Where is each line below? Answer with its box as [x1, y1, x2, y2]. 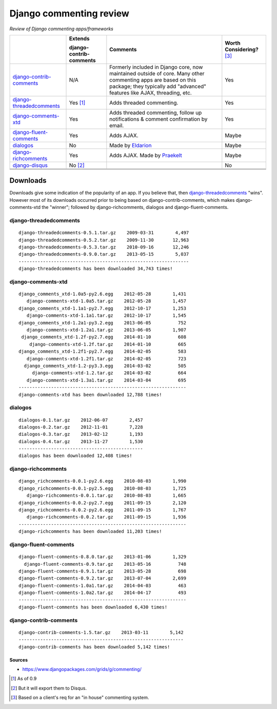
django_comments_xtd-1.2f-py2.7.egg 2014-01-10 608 [21, 334, 187, 340]
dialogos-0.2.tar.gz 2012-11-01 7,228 [18, 424, 143, 430]
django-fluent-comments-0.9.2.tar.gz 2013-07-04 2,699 [18, 576, 187, 581]
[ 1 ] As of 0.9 [11, 676, 37, 682]
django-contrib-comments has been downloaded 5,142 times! [18, 644, 170, 649]
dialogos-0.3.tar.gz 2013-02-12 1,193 [18, 431, 143, 437]
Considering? [225, 46, 259, 53]
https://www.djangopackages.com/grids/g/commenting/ [22, 666, 142, 672]
